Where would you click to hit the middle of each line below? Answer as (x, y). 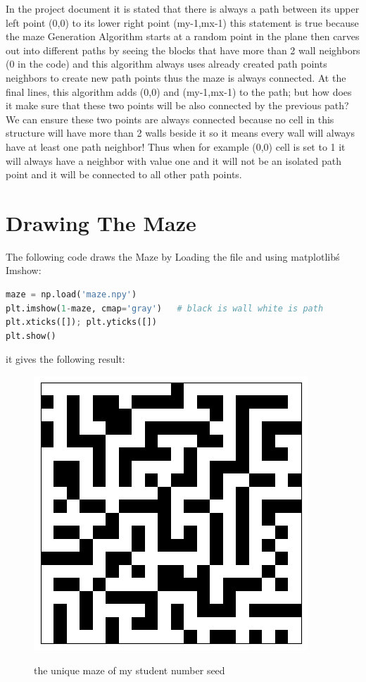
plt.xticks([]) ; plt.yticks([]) (81, 322)
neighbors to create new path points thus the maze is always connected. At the (176, 77)
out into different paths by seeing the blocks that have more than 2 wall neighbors (183, 50)
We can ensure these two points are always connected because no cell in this (170, 119)
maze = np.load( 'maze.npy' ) (71, 295)
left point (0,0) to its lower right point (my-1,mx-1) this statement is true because (182, 22)
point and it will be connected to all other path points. (124, 174)
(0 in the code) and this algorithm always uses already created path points (166, 64)
